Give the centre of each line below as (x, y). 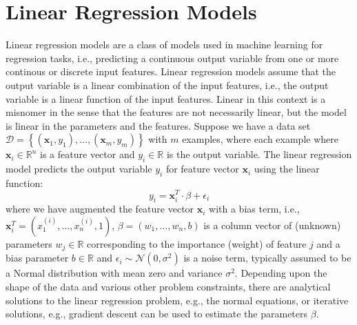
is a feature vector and (88, 154)
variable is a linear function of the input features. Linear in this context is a (166, 98)
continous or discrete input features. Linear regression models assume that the (171, 71)
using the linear (287, 169)
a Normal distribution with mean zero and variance (114, 273)
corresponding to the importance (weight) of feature (197, 243)
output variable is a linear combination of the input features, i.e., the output (167, 85)
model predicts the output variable (79, 169)
